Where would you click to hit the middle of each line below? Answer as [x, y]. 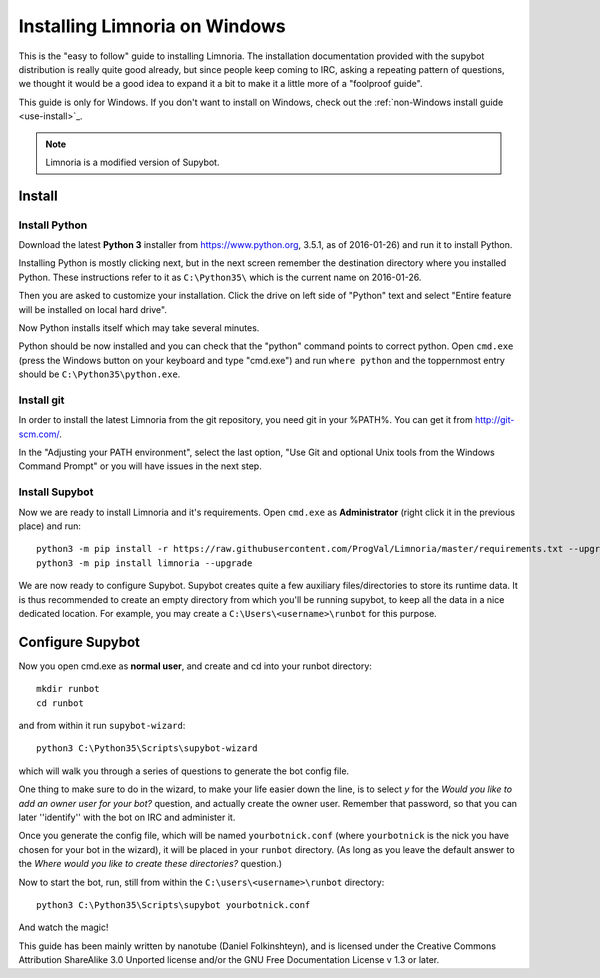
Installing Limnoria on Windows [152, 26]
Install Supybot [56, 492]
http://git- [495, 420]
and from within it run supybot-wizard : [102, 726]
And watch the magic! [63, 927]
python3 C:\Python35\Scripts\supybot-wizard [147, 748]
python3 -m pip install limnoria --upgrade [144, 563]
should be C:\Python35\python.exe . [99, 374]
